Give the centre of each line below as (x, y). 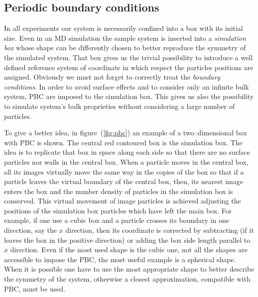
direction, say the (30, 230)
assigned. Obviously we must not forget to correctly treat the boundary (112, 77)
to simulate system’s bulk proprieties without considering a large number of (120, 106)
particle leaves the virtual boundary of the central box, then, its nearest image (124, 181)
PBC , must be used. (35, 288)
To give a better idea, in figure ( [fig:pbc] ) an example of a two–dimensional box (126, 133)
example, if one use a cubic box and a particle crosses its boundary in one (117, 220)
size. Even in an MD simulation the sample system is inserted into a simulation (125, 38)
